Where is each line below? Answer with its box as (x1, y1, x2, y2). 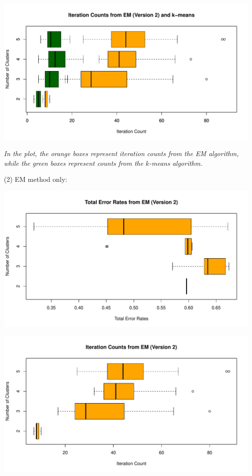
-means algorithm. (149, 158, 203, 168)
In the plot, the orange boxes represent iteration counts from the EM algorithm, (4, 148, 239, 159)
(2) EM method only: (4, 174, 67, 184)
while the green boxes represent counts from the (4, 158, 143, 168)
